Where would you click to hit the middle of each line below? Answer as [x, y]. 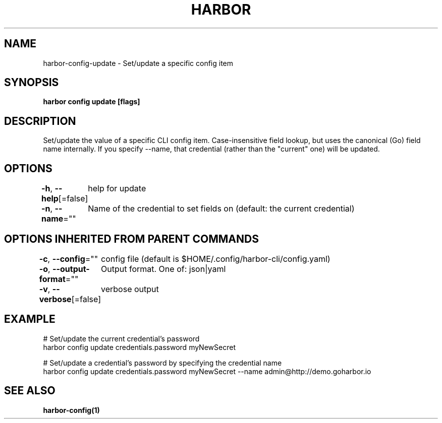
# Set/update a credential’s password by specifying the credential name [162, 363]
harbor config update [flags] [92, 102]
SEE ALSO [30, 391]
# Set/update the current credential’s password [121, 338]
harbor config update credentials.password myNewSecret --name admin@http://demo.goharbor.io [207, 371]
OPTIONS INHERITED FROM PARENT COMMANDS [131, 239]
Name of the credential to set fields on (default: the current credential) [221, 209]
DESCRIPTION [40, 121]
